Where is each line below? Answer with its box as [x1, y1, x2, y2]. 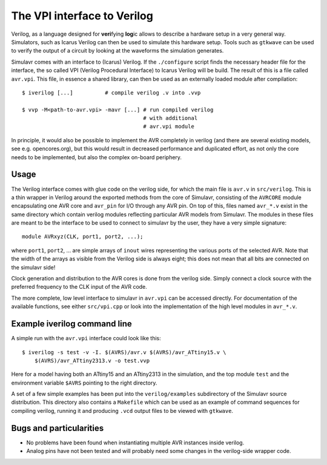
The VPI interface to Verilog [11, 9, 154, 22]
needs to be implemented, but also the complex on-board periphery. [11, 153, 182, 160]
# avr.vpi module [143, 123, 195, 130]
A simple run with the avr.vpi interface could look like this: [11, 335, 161, 342]
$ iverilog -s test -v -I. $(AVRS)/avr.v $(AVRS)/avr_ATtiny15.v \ [22, 349, 226, 355]
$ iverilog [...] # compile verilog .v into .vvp [22, 89, 201, 96]
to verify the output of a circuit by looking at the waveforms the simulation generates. [11, 47, 224, 54]
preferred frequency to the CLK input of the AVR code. [11, 283, 148, 291]
